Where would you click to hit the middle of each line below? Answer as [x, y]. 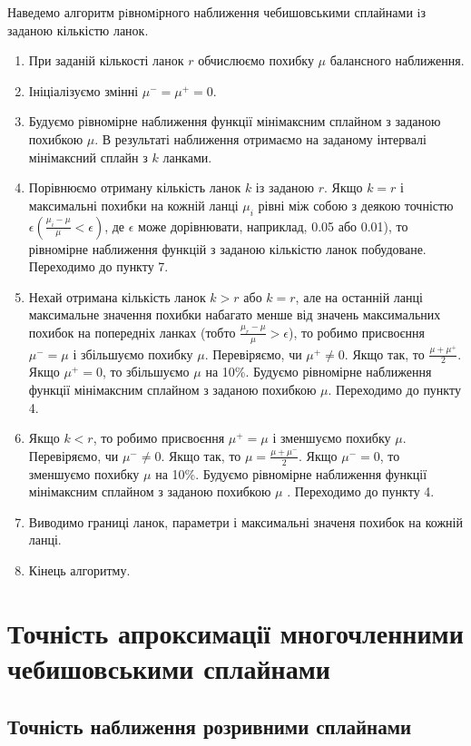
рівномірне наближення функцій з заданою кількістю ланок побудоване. [227, 248]
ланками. [187, 157]
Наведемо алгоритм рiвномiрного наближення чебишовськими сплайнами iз [216, 12]
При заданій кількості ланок [106, 60]
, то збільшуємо [146, 372]
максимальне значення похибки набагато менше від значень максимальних [235, 314]
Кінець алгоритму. [79, 570]
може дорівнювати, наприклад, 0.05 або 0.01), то [273, 226]
